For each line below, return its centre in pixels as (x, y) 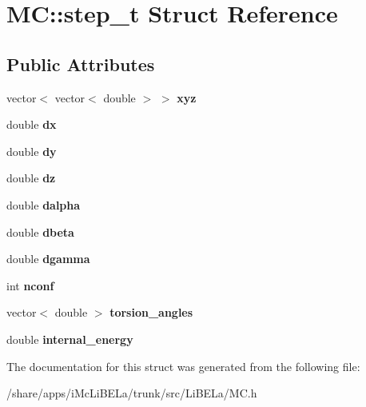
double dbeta (40, 231)
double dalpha (44, 204)
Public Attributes (81, 64)
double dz (31, 178)
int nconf (30, 285)
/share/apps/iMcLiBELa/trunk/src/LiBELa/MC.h (132, 393)
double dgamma (48, 259)
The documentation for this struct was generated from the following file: (183, 366)
